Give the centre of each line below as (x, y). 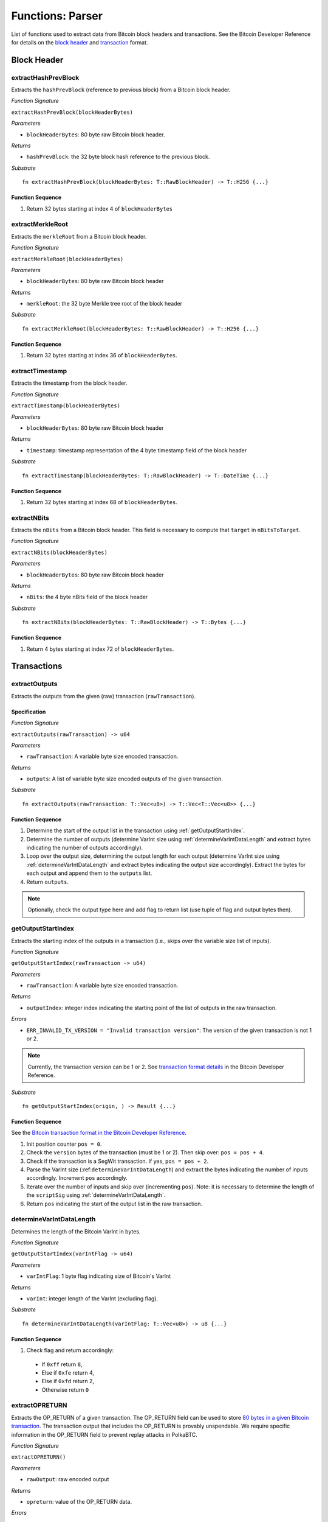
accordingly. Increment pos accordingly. (77, 1178)
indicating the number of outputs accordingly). (85, 848)
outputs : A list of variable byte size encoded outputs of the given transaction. (125, 779)
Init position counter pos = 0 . (64, 1144)
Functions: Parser (57, 16)
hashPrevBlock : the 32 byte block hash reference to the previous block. (118, 157)
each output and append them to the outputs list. (89, 873)
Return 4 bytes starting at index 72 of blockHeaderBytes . (100, 649)
